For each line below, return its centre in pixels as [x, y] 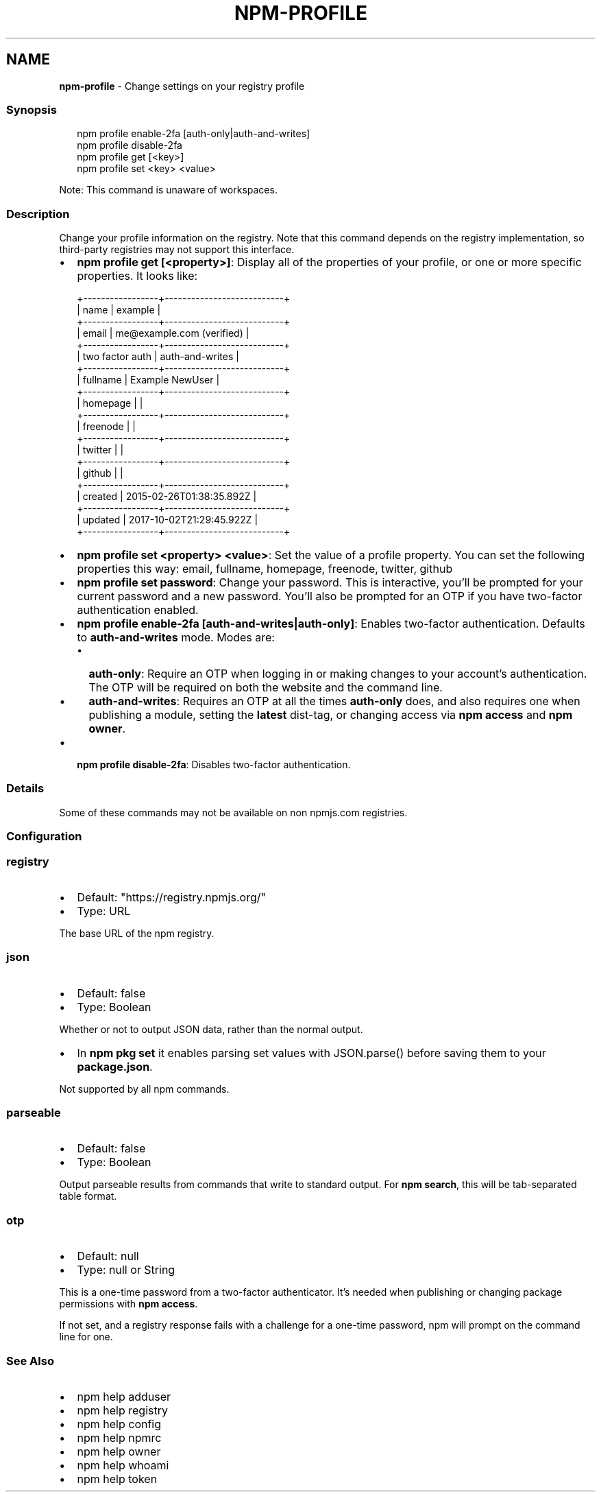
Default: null [108, 1256]
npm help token [117, 1479]
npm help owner [119, 1451]
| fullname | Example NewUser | [148, 380]
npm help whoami [123, 1465]
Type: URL [104, 911]
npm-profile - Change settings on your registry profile [182, 86]
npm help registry [122, 1410]
